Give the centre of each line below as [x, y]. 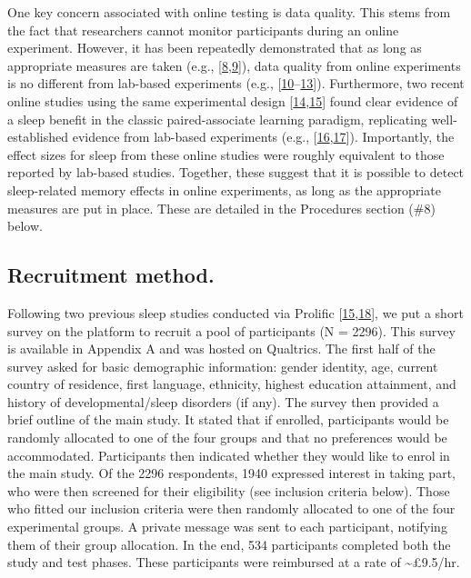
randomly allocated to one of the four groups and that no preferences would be [227, 438]
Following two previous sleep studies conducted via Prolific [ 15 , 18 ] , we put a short [235, 312]
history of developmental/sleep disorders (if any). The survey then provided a [223, 401]
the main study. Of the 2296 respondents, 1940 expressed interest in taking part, [231, 473]
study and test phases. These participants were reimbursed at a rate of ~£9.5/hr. [234, 562]
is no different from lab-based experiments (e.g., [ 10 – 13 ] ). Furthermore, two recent [236, 83]
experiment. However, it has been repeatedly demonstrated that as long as [215, 48]
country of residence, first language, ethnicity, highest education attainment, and [232, 384]
